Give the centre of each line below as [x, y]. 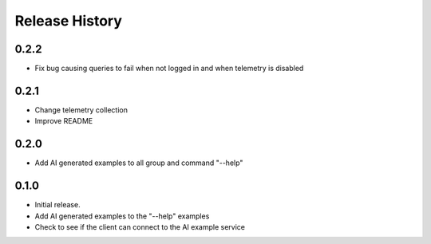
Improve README [64, 121]
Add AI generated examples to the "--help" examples [122, 216]
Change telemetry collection [81, 110]
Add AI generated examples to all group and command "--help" [139, 163]
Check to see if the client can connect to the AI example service [140, 226]
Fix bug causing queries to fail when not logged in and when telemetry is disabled [169, 69]
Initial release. [57, 205]
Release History [69, 21]
